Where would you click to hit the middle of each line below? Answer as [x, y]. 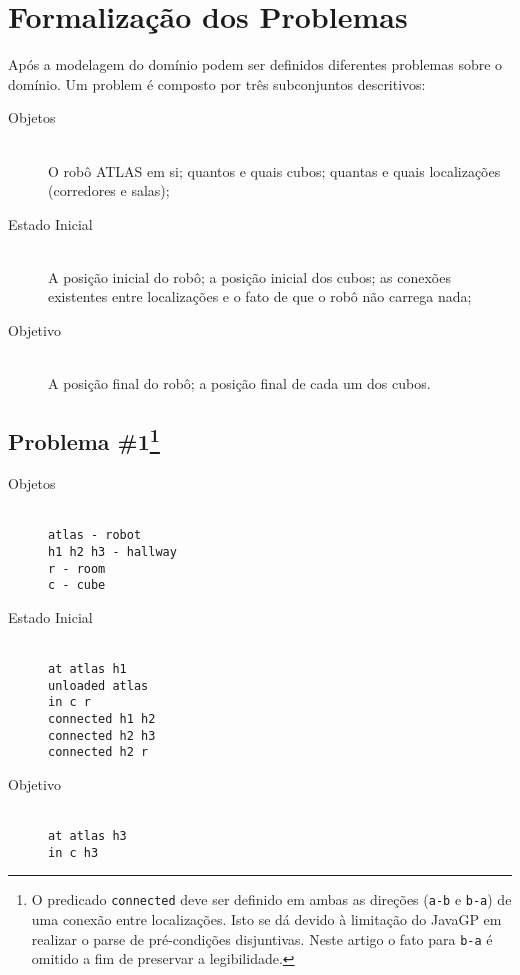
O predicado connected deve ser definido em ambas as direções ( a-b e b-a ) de [271, 899]
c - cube [77, 585]
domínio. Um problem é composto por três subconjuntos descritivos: [217, 83]
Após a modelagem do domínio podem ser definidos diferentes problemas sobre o [255, 64]
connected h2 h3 [102, 735]
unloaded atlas [98, 685]
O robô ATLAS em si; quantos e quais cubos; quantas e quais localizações [274, 170]
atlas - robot [95, 535]
